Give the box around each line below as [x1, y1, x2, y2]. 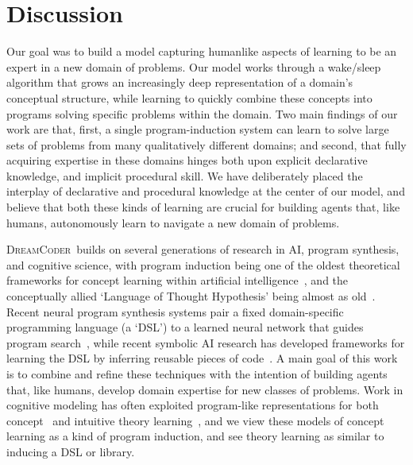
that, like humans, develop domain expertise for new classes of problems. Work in [6, 381, 403, 397]
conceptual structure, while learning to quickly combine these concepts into [6, 89, 372, 106]
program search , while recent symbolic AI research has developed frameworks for [6, 334, 405, 351]
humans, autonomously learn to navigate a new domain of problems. [6, 214, 340, 231]
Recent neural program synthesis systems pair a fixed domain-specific [6, 303, 344, 320]
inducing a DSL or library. [6, 443, 135, 459]
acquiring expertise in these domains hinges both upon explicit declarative [6, 152, 368, 169]
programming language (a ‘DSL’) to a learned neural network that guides [6, 319, 364, 335]
